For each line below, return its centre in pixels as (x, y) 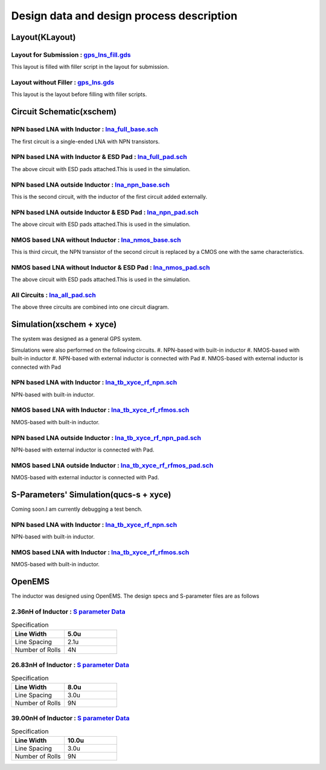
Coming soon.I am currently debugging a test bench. (77, 509)
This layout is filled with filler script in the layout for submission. (90, 67)
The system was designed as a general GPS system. (76, 339)
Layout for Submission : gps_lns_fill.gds (71, 54)
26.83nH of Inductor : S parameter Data (70, 665)
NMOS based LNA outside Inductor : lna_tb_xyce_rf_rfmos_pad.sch (112, 465)
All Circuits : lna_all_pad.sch (53, 295)
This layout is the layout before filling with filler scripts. (79, 94)
